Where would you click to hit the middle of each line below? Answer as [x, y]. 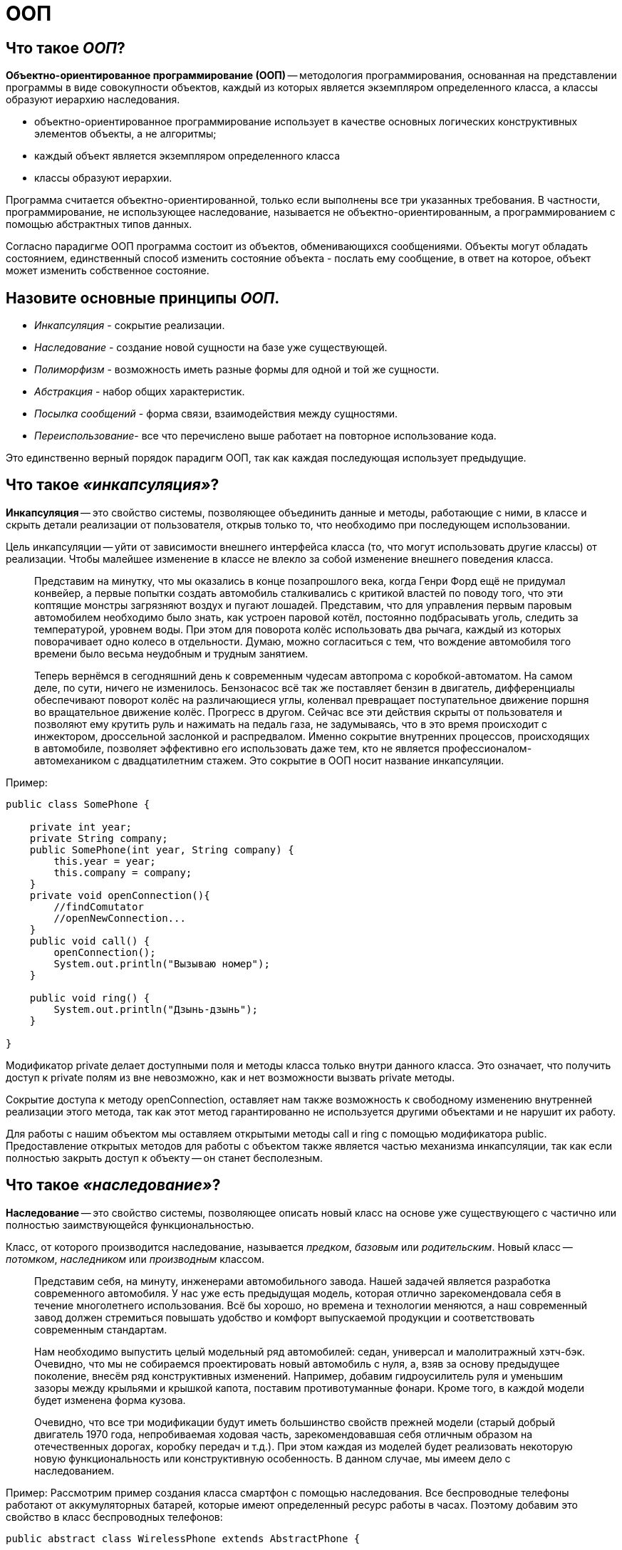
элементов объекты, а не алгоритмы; [125, 134]
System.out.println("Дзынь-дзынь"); [156, 1009]
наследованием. [74, 1470]
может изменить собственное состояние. [108, 271]
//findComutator [99, 906]
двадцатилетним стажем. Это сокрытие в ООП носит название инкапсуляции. [313, 760]
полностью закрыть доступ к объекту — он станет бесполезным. [164, 1158]
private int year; [81, 827]
